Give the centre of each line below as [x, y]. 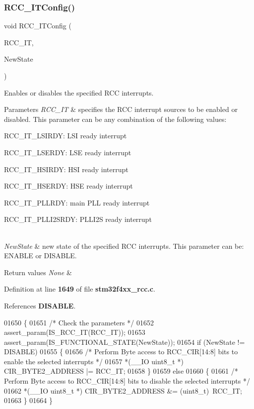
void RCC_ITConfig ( [38, 26]
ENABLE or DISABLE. [40, 256]
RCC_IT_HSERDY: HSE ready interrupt [68, 186]
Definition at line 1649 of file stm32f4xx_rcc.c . [80, 289]
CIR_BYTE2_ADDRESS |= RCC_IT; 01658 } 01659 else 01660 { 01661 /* [121, 371]
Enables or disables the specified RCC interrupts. [79, 92]
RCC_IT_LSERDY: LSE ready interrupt [68, 152]
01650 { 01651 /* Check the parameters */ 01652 [79, 322]
